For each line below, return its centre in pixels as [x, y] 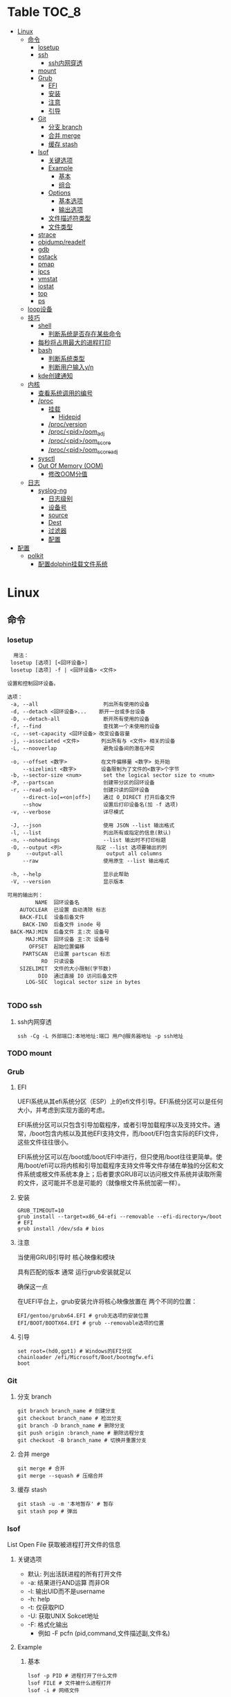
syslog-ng [52, 491]
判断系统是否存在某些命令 [85, 334]
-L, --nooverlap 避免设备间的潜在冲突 [82, 748]
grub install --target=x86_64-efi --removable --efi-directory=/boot [120, 1216]
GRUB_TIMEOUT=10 [40, 1210]
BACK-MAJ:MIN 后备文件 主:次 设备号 [59, 932]
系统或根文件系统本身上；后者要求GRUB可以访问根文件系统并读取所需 [123, 1174]
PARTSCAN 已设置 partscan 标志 [66, 954]
